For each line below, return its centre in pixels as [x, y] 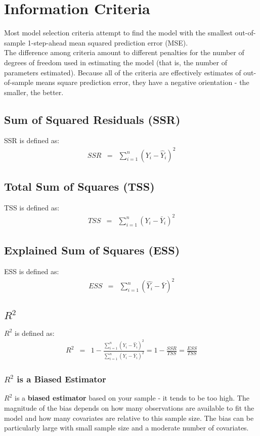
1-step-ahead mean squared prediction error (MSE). [108, 42]
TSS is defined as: [32, 207]
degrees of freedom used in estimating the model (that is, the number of [116, 62]
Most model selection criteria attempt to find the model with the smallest [118, 33]
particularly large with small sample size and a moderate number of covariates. [126, 428]
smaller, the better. [34, 92]
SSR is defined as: [32, 140]
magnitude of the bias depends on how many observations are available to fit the [129, 408]
